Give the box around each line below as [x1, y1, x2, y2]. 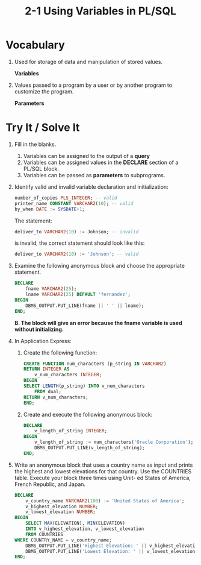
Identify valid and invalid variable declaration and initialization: [14, 183, 169, 191]
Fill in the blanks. [14, 140, 57, 148]
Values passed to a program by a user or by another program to [14, 81, 173, 89]
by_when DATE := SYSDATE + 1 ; [14, 206, 85, 212]
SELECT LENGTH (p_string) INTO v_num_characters [23, 383, 145, 389]
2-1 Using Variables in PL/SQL [24, 4, 177, 18]
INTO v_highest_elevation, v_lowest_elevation [25, 526, 144, 532]
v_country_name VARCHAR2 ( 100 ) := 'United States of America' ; [25, 497, 185, 504]
